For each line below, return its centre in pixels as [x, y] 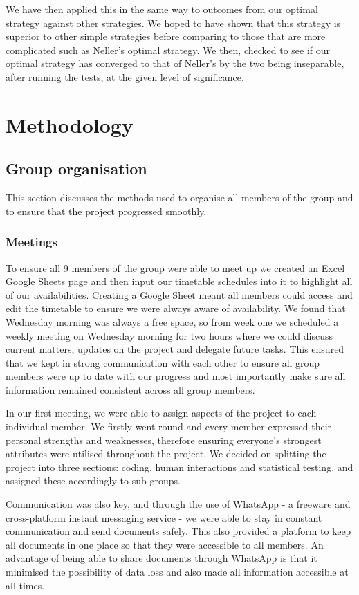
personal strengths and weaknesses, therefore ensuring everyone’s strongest [164, 440]
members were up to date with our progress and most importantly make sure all [176, 376]
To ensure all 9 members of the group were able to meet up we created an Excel [175, 267]
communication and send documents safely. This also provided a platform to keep [178, 531]
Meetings [31, 242]
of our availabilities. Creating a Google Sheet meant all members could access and [179, 294]
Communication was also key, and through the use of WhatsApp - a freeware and [178, 504]
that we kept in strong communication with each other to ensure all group [163, 362]
